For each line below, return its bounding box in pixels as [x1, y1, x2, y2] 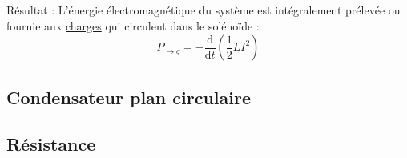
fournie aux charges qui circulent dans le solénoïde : [6, 17, 260, 34]
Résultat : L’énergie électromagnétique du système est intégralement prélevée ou [6, 2, 401, 18]
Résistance [6, 132, 96, 156]
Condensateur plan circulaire [6, 84, 252, 109]
